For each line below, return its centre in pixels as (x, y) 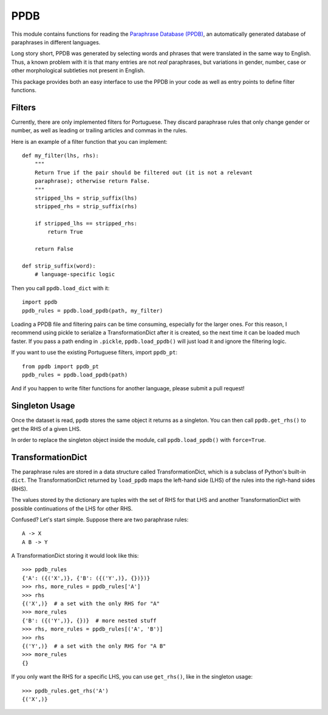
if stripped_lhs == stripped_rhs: (86, 224)
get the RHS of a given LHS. (46, 429)
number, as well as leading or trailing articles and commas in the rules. (99, 130)
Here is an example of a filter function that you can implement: (89, 141)
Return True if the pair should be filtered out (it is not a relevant (143, 172)
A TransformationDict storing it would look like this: (75, 556)
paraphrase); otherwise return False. (92, 181)
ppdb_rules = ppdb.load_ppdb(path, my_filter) (93, 310)
